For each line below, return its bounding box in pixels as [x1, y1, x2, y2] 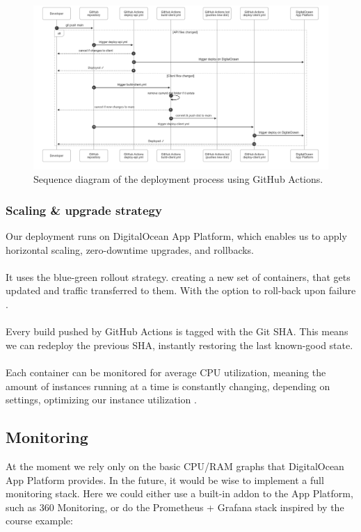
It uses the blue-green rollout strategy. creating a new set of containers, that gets [6, 269, 351, 284]
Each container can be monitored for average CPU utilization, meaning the [6, 364, 326, 379]
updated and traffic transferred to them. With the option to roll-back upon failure [6, 283, 356, 298]
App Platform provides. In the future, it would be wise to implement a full [6, 472, 324, 487]
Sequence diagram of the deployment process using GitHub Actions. [33, 172, 323, 186]
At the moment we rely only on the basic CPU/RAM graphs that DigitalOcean [6, 458, 344, 473]
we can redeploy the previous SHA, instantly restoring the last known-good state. [6, 337, 353, 352]
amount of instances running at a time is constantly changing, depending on [6, 378, 330, 393]
